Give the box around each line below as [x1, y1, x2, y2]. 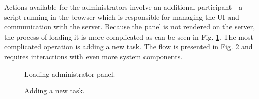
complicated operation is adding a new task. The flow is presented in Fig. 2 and [4, 41, 253, 52]
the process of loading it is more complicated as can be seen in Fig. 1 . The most [4, 31, 253, 42]
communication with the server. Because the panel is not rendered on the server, [4, 21, 255, 32]
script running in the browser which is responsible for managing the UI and [4, 11, 239, 22]
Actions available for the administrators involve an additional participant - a [4, 2, 243, 12]
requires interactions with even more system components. [4, 51, 183, 61]
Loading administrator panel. [24, 68, 116, 79]
